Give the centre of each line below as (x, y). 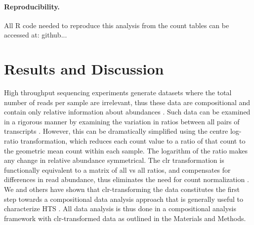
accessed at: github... (36, 35)
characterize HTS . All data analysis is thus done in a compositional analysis (120, 208)
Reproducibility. (32, 6)
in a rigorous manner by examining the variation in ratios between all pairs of (122, 121)
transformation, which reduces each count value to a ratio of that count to (133, 141)
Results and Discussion (84, 69)
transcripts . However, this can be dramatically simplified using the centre (116, 131)
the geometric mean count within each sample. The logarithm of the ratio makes (126, 150)
